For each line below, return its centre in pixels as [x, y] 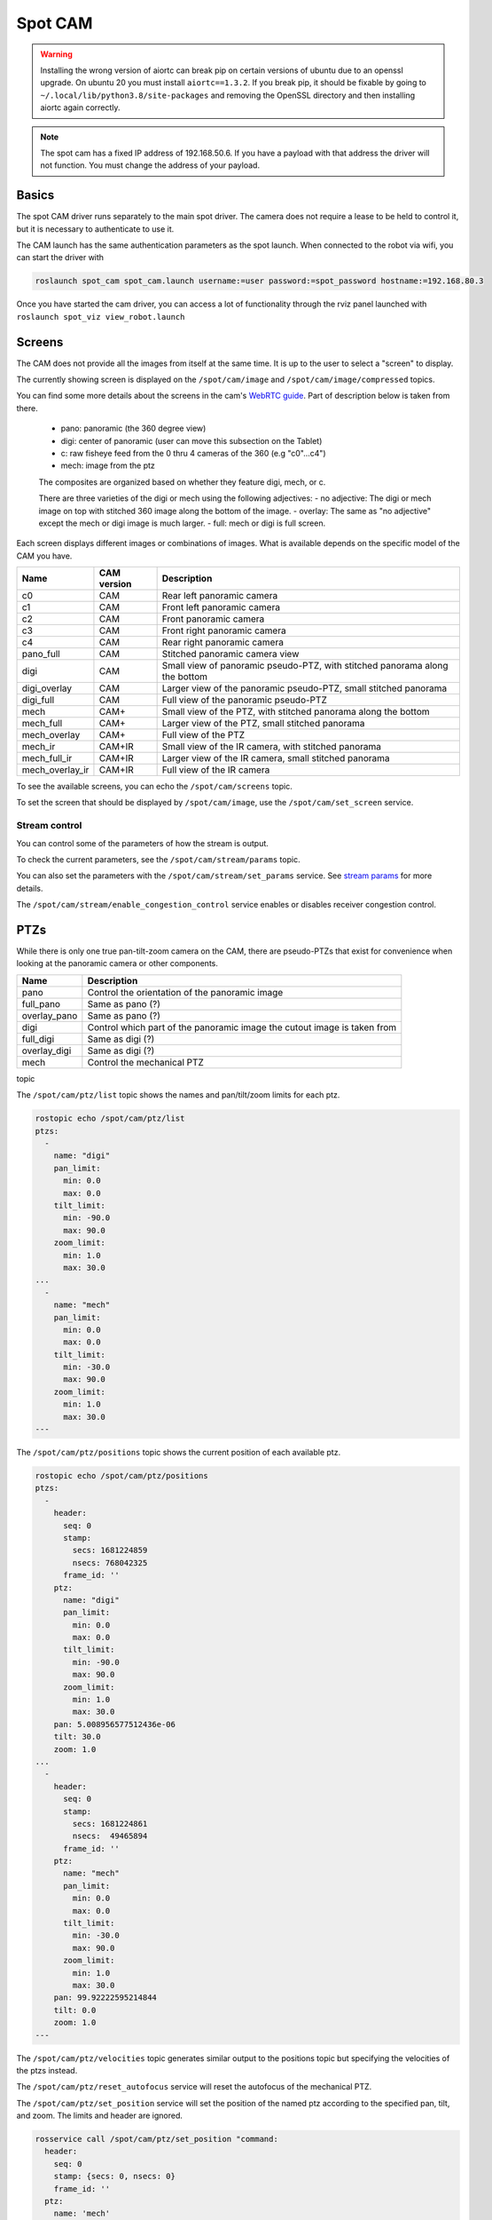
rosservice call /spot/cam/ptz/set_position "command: [156, 2139]
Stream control [49, 826]
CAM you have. [44, 556]
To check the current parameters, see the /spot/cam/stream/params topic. [158, 860]
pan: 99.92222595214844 [105, 1998]
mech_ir [39, 747]
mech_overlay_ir [55, 770]
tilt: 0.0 [75, 2010]
